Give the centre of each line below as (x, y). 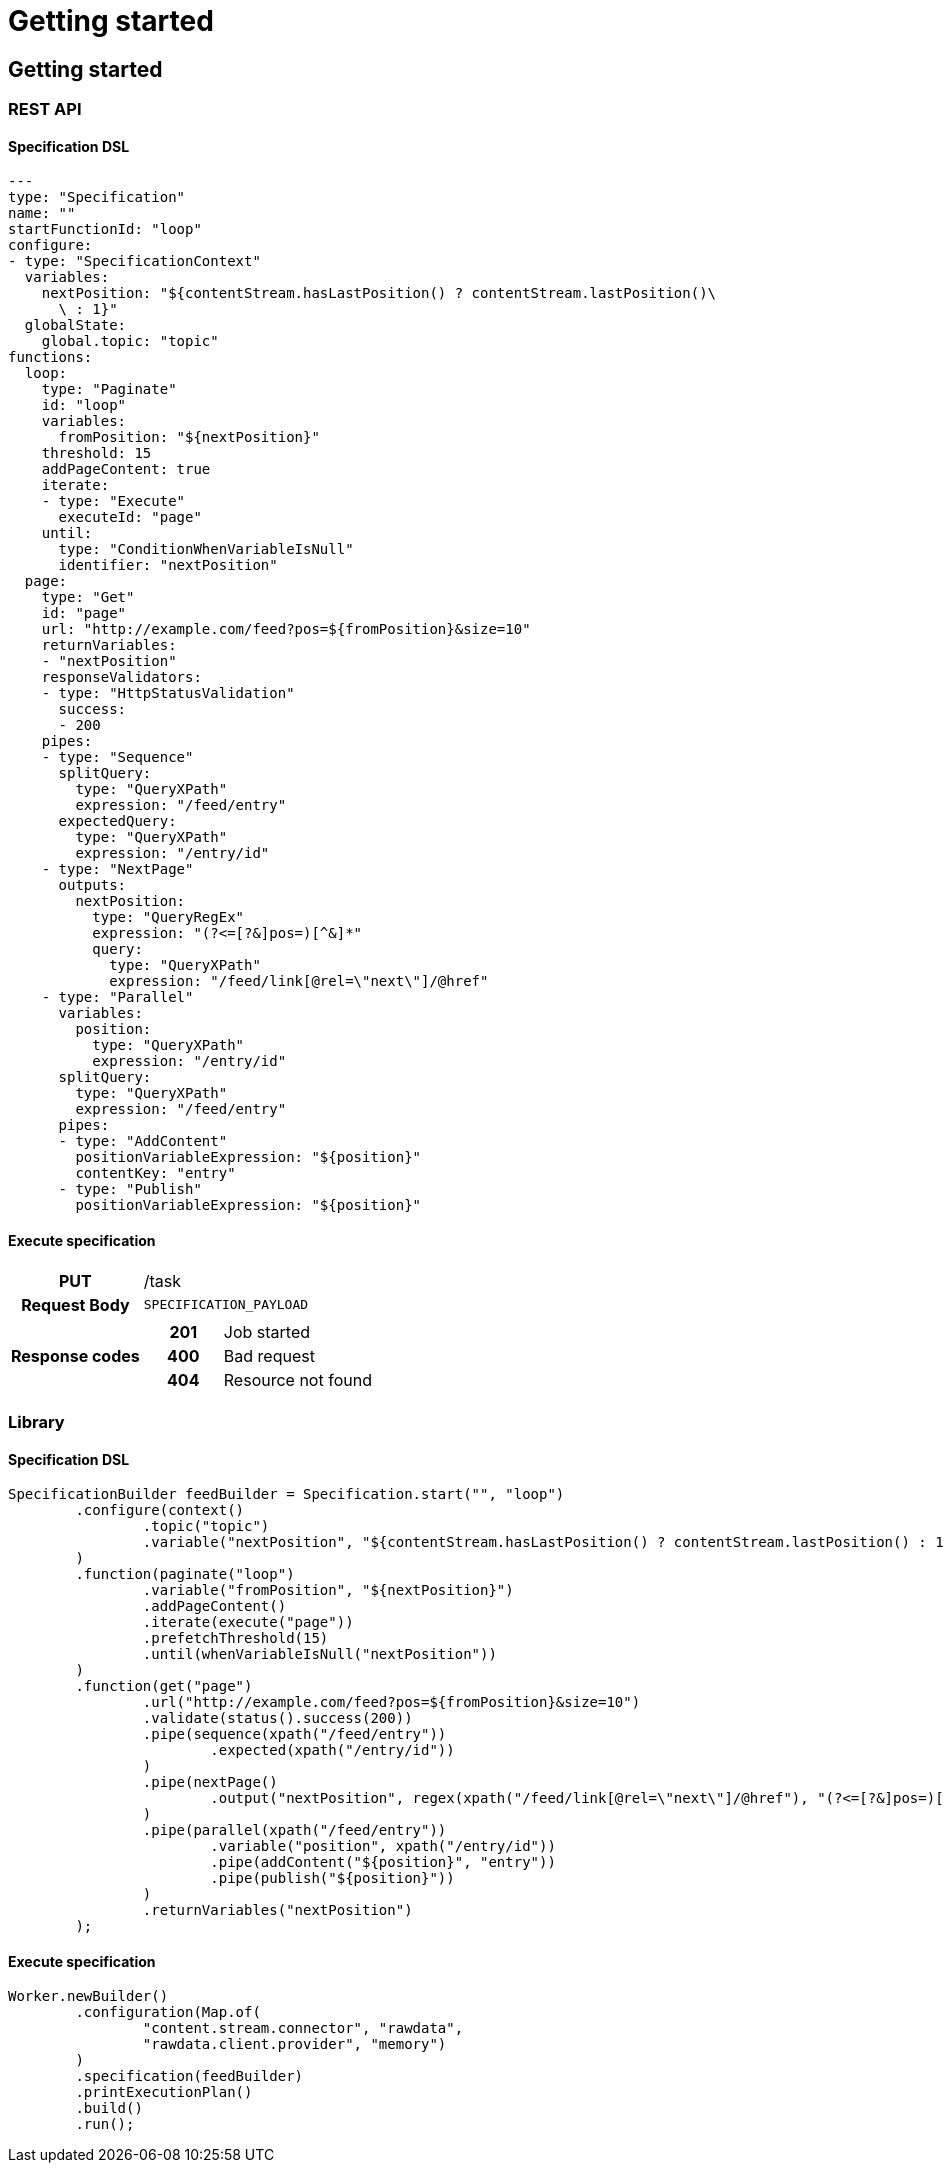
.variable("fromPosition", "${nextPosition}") (328, 1590)
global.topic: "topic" (130, 341)
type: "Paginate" (109, 389)
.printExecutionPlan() (164, 2092)
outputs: (92, 885)
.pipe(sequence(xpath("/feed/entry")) (294, 1734)
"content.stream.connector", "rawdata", (303, 2028)
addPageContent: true (126, 469)
